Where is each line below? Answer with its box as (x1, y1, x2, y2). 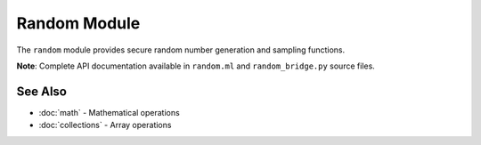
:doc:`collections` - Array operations (38, 120, 172, 131)
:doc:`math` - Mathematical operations (38, 107, 180, 117)
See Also (16, 84, 67, 99)
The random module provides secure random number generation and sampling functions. (16, 44, 346, 55)
